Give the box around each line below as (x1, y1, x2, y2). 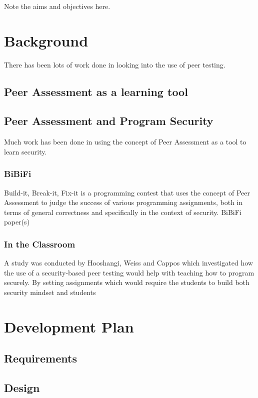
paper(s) (4, 216, 30, 227)
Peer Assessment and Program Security (4, 113, 213, 128)
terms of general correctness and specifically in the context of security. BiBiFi (4, 206, 241, 217)
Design (4, 380, 40, 395)
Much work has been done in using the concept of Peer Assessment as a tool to (4, 136, 246, 147)
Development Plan (4, 316, 134, 336)
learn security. (4, 146, 47, 156)
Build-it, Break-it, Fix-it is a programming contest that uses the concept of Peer (4, 187, 250, 197)
